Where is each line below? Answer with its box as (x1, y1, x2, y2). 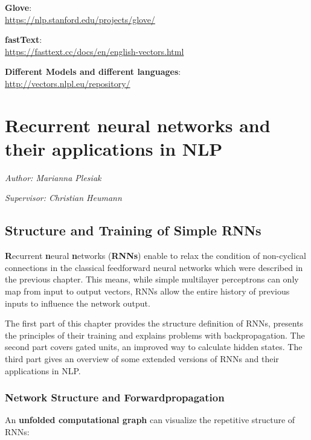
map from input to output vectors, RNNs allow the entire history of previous (5, 285, 290, 298)
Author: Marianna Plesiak (5, 171, 101, 183)
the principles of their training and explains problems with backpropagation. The (5, 328, 305, 341)
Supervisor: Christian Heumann (5, 191, 122, 204)
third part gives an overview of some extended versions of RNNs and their (5, 352, 279, 365)
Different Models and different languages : (5, 65, 181, 78)
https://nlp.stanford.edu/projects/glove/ (5, 13, 155, 25)
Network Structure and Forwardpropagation (5, 390, 225, 405)
